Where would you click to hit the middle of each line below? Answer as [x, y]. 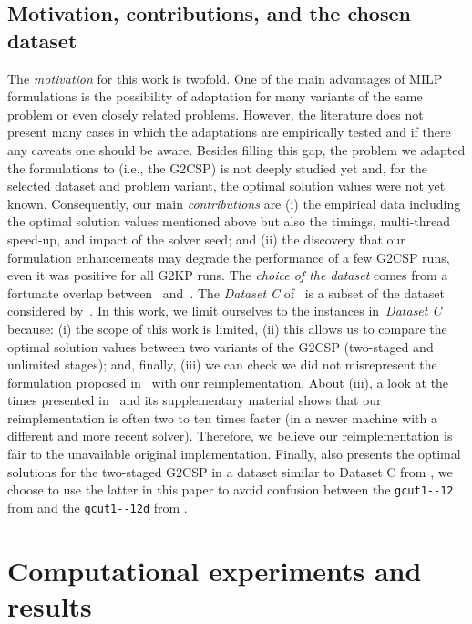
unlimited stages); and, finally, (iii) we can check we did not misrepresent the [222, 364]
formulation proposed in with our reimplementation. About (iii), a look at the [228, 382]
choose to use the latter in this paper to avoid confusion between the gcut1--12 [231, 489]
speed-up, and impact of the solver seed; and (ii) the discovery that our [206, 239]
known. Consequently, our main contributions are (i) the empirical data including [234, 203]
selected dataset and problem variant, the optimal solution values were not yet [226, 186]
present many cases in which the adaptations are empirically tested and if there [229, 132]
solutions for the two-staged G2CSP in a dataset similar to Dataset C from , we [230, 471]
